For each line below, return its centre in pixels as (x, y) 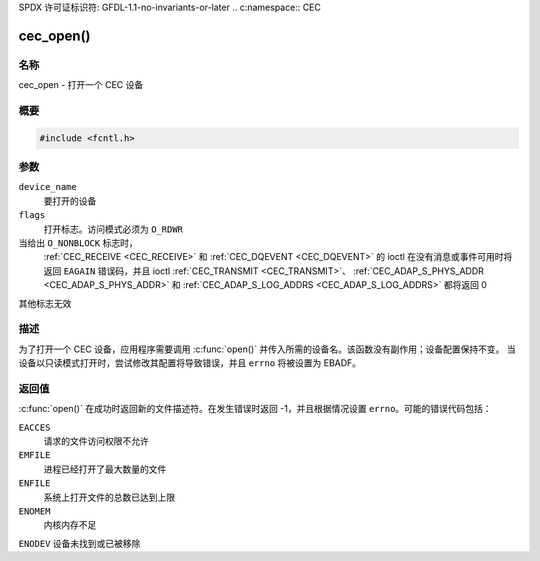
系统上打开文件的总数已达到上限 (109, 497)
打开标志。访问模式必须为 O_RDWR (113, 229)
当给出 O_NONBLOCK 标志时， (78, 243)
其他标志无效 (45, 303)
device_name (47, 187)
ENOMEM (34, 511)
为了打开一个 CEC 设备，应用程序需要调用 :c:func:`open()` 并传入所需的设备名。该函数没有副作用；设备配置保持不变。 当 (267, 349)
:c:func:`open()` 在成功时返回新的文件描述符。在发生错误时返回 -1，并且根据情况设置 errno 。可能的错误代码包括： (255, 409)
